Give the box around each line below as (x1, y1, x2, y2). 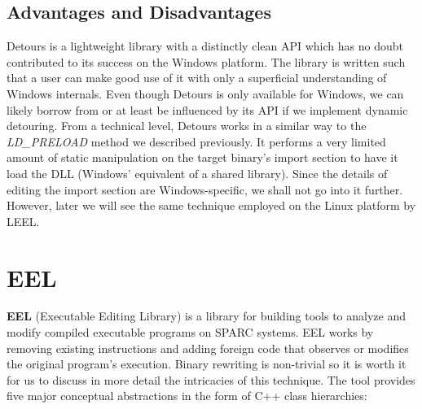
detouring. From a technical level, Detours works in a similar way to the (7, 117, 367, 134)
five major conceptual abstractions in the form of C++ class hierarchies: (7, 387, 367, 404)
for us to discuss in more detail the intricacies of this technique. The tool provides (7, 371, 415, 388)
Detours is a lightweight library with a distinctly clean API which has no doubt (7, 37, 403, 54)
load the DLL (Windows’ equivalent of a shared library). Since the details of (7, 164, 388, 181)
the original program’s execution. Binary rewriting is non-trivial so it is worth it (7, 355, 407, 372)
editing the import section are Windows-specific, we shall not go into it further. (7, 181, 403, 198)
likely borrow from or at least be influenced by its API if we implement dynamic (7, 101, 408, 118)
